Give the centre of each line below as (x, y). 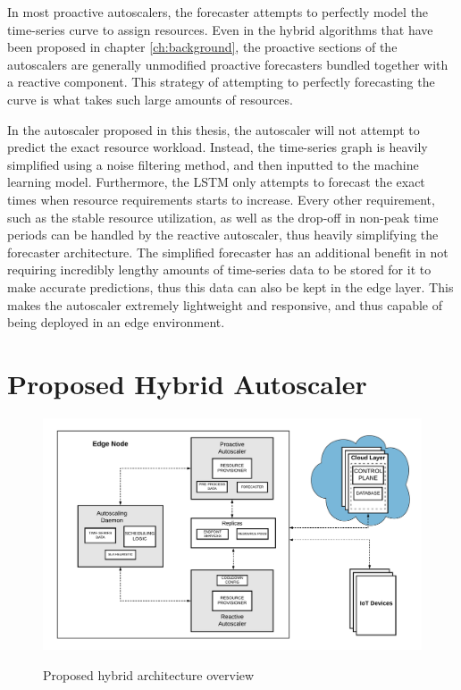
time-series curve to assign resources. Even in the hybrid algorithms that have (220, 29)
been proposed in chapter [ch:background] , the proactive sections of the (202, 47)
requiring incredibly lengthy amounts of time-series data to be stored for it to (219, 269)
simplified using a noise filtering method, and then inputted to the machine (213, 164)
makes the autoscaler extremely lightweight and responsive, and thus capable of (225, 304)
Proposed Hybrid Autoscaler (187, 383)
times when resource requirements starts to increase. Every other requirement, (221, 199)
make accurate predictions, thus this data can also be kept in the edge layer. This (230, 286)
